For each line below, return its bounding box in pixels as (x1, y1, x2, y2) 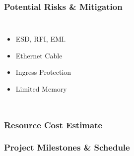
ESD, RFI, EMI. (15, 34, 66, 44)
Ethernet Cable (15, 50, 63, 60)
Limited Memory (15, 84, 67, 94)
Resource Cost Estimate (4, 118, 103, 131)
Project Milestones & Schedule (4, 141, 130, 154)
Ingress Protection (15, 67, 71, 77)
